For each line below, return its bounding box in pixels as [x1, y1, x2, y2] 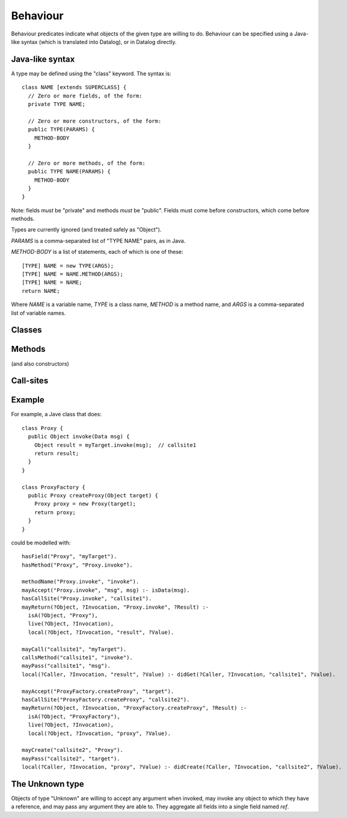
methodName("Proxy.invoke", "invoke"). [22, 578, 140, 585]
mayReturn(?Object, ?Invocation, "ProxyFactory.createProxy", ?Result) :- [22, 704, 247, 712]
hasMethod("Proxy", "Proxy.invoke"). [22, 561, 134, 568]
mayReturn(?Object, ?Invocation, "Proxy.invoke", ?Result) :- [22, 603, 209, 610]
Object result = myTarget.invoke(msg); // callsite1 [34, 441, 197, 448]
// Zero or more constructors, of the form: [28, 117, 162, 125]
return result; [34, 450, 79, 457]
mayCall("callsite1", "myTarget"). [22, 645, 127, 653]
